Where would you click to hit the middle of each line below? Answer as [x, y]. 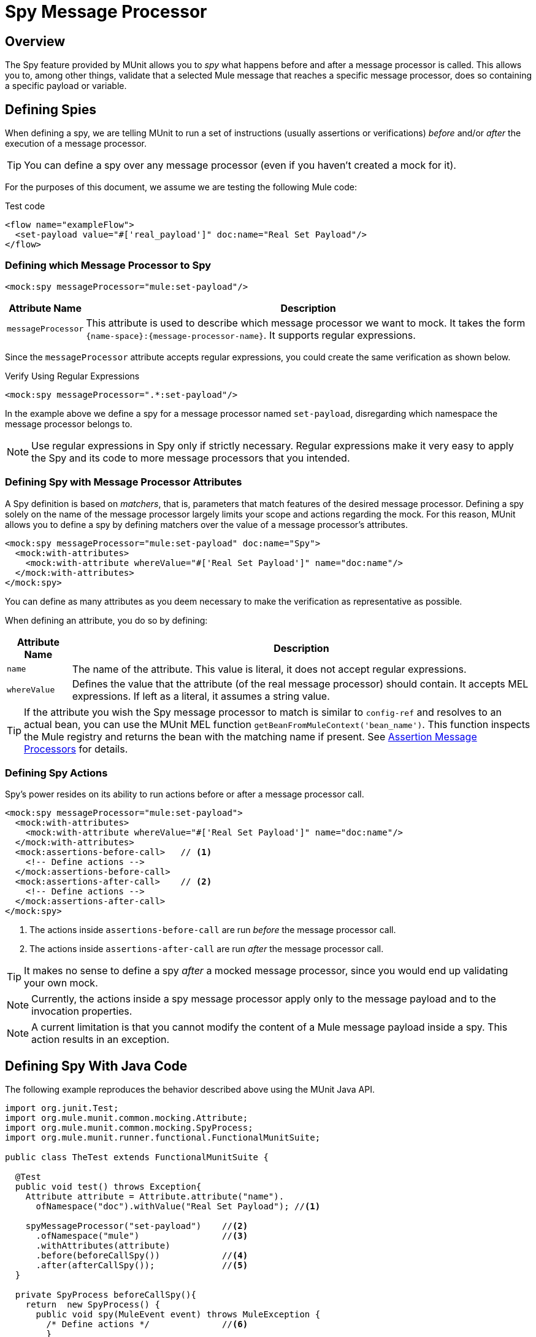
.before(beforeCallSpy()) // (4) [142, 1256]
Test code [25, 206]
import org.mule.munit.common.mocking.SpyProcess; [129, 1128]
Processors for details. [76, 749]
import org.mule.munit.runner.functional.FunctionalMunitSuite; [163, 1138]
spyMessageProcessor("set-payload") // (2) [137, 1226]
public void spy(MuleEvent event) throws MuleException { [178, 1315]
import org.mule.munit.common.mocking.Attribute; [127, 1118]
